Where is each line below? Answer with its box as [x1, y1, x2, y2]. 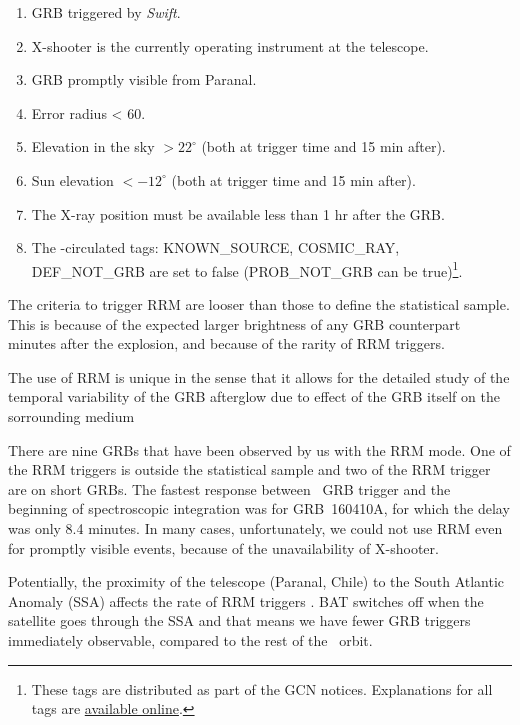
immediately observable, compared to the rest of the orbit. [8, 629, 373, 650]
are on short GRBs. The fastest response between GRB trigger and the [8, 478, 451, 499]
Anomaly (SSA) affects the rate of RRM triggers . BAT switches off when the [8, 590, 484, 611]
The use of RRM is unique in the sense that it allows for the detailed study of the [8, 366, 510, 387]
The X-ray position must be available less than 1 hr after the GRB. [31, 203, 445, 224]
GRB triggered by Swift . [31, 2, 181, 22]
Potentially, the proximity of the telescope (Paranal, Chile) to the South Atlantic [8, 571, 505, 592]
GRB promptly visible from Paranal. [31, 69, 257, 90]
